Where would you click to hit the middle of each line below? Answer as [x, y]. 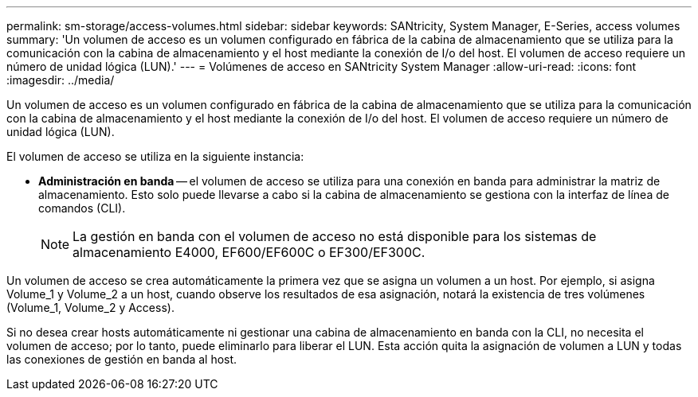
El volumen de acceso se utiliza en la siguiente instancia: [155, 156]
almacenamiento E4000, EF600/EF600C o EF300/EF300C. [249, 252]
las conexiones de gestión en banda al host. [122, 359]
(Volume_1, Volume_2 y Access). [90, 307]
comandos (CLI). [82, 208]
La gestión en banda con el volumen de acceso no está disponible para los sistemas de [335, 236]
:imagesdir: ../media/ [61, 80]
